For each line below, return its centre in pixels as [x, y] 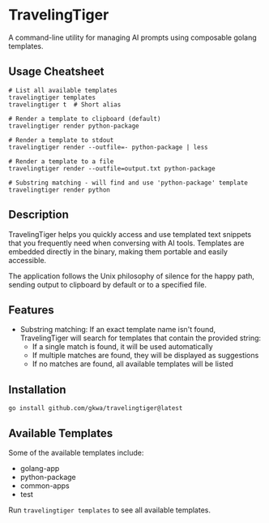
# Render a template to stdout [61, 140]
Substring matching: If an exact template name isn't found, [118, 330]
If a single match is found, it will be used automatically [122, 347]
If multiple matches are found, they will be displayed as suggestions [145, 356]
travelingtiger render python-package [74, 126]
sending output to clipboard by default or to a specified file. [107, 284]
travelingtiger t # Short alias [65, 104]
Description [38, 215]
